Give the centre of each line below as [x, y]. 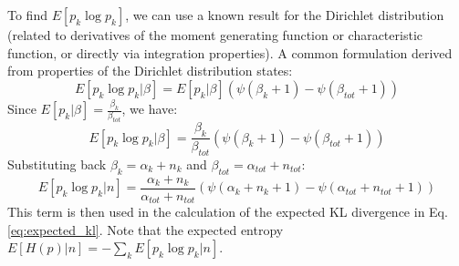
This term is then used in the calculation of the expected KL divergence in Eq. [228, 212]
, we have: [150, 109]
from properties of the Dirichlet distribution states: [150, 71]
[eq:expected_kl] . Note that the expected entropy [146, 229]
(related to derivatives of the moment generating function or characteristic [215, 35]
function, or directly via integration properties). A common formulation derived [230, 52]
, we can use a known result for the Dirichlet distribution [285, 15]
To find [27, 15]
